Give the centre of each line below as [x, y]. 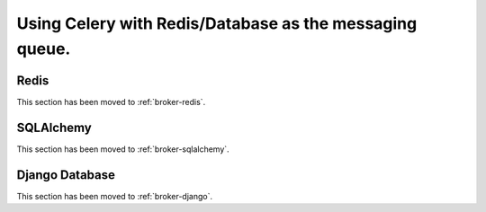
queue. [44, 49]
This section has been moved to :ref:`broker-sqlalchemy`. [123, 149]
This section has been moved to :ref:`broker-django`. [115, 196]
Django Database [66, 175]
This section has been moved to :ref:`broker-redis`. [111, 102]
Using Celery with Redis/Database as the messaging [217, 23]
